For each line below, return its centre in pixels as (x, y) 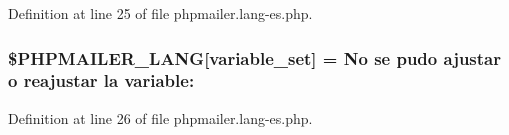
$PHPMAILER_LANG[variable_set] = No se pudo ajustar (254, 57)
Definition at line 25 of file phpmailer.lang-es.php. (160, 13)
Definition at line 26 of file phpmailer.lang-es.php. (160, 117)
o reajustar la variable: (101, 80)
